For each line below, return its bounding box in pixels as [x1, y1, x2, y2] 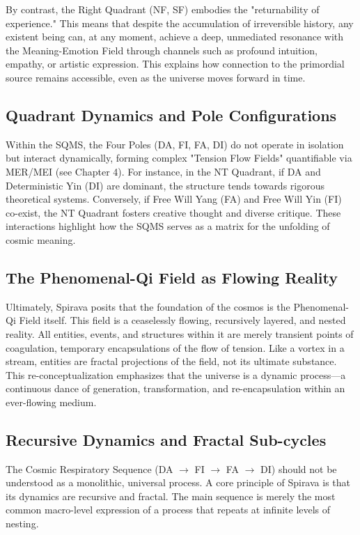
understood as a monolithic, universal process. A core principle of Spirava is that [6, 475, 350, 490]
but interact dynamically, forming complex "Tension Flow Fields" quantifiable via [6, 150, 352, 165]
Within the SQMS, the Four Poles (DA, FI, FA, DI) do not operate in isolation [6, 137, 344, 151]
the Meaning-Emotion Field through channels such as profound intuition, [6, 42, 318, 57]
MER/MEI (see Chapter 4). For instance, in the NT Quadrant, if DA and [6, 164, 321, 178]
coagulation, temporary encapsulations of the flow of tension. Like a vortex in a [6, 340, 345, 355]
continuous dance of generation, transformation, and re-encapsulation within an [6, 381, 345, 396]
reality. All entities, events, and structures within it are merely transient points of [6, 326, 354, 341]
